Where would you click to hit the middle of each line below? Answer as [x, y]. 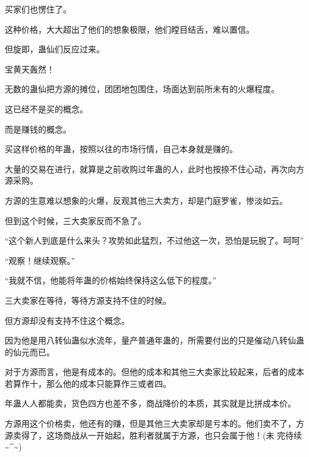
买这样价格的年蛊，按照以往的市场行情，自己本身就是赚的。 [121, 149]
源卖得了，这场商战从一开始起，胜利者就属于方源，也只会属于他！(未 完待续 [154, 435]
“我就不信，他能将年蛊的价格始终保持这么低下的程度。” [111, 280]
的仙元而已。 [30, 352]
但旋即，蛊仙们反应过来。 [55, 49]
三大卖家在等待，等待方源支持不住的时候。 [88, 300]
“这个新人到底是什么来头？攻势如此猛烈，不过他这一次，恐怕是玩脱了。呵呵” [154, 240]
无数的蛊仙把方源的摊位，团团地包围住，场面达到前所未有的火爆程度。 [142, 89]
